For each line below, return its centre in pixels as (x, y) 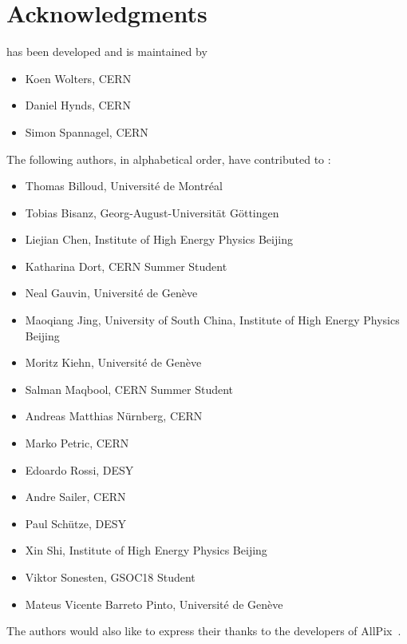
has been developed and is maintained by (107, 52)
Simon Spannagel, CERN (87, 131)
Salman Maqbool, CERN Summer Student (129, 389)
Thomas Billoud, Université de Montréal (124, 186)
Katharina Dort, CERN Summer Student (126, 266)
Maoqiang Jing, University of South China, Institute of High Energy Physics (212, 320)
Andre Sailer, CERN (75, 497)
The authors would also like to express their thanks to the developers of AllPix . (204, 631)
